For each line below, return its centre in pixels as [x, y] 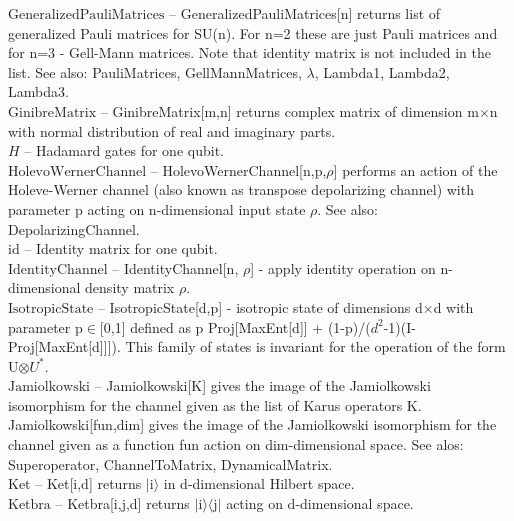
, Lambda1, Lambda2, [382, 71]
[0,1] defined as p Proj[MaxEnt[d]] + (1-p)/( [235, 326]
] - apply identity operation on [343, 267]
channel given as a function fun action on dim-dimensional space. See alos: [236, 444]
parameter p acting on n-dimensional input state [157, 208]
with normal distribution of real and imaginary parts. [172, 130]
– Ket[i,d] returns [88, 483]
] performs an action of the [415, 169]
